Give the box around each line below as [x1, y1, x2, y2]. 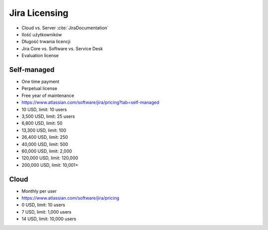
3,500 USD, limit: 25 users [21, 113, 75, 119]
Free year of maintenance [21, 92, 74, 98]
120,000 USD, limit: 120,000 [21, 155, 78, 161]
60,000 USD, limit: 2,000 [21, 148, 72, 154]
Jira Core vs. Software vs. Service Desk [21, 45, 103, 52]
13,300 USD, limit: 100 [21, 127, 67, 133]
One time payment [21, 78, 60, 84]
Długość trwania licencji [21, 39, 70, 45]
